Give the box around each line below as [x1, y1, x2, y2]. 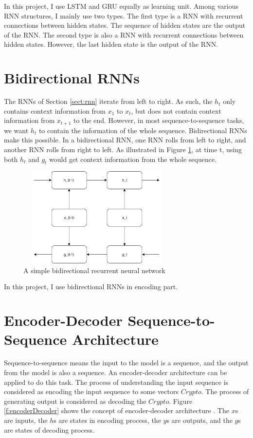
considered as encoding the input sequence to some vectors [4, 386, 179, 397]
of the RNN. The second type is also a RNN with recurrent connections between [4, 29, 244, 40]
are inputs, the [4, 415, 48, 425]
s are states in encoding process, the [54, 415, 161, 425]
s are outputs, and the [166, 415, 233, 425]
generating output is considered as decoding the [4, 396, 146, 406]
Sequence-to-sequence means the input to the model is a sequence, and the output [4, 358, 249, 368]
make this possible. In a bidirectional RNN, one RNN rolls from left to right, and [4, 135, 246, 145]
